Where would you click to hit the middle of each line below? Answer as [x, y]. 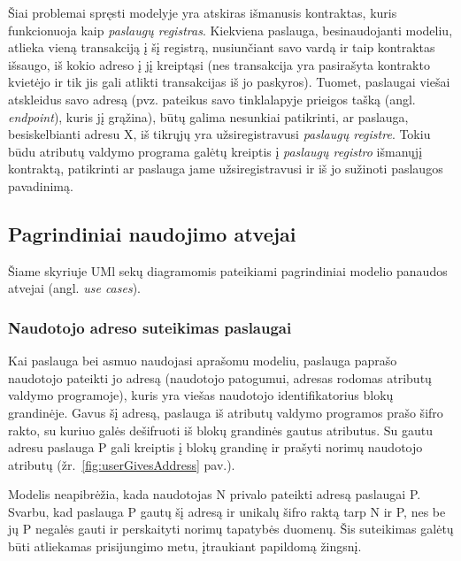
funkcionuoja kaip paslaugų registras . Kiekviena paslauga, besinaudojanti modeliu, [230, 30]
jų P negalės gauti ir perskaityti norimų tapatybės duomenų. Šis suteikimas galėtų [231, 529]
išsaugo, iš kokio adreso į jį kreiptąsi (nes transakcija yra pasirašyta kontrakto [219, 64]
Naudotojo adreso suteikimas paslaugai [150, 327]
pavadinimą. [41, 185]
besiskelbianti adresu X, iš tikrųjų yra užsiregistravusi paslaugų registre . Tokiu [219, 134]
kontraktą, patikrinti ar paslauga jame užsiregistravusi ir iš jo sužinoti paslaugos [226, 169]
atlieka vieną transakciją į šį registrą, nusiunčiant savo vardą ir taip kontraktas [222, 47]
